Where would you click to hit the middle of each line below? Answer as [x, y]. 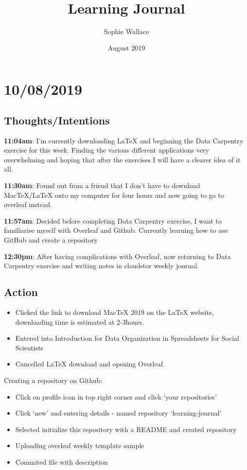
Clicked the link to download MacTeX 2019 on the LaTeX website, [115, 312]
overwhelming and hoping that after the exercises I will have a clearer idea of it [122, 159]
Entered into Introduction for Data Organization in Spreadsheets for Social [127, 338]
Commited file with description [62, 461]
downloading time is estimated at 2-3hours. [80, 322]
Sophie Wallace [126, 31]
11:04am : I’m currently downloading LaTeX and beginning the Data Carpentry [124, 140]
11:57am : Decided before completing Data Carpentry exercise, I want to [113, 220]
